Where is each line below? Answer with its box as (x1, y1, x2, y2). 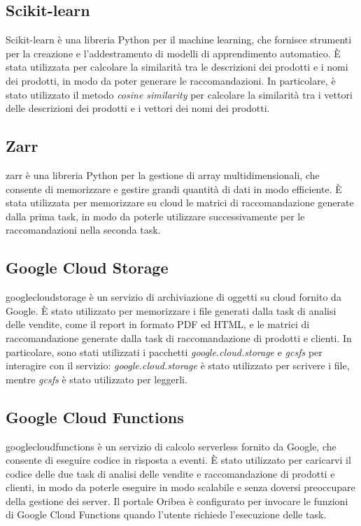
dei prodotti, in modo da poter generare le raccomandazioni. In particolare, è (6, 73, 336, 87)
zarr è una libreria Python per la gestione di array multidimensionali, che (6, 167, 320, 182)
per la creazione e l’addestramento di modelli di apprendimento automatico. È (6, 45, 341, 60)
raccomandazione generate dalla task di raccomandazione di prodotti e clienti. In (6, 330, 352, 345)
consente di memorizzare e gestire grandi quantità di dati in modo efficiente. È (6, 181, 342, 196)
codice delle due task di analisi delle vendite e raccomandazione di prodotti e (6, 466, 335, 481)
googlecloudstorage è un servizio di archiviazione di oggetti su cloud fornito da (6, 290, 341, 304)
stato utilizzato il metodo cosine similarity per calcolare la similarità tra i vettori (6, 87, 353, 101)
